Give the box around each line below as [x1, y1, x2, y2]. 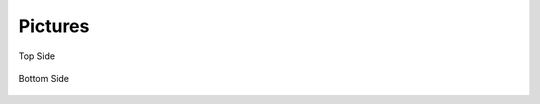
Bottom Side [18, 72, 70, 84]
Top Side [18, 50, 55, 62]
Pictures [18, 15, 90, 37]
